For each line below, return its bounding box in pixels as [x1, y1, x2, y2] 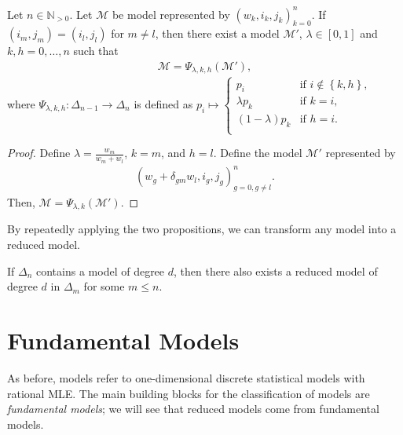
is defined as [134, 95, 193, 111]
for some [83, 278, 125, 294]
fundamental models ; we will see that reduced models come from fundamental [7, 400, 379, 417]
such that [73, 42, 119, 59]
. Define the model [213, 144, 302, 161]
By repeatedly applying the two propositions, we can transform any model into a [7, 221, 397, 237]
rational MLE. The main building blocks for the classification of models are [7, 385, 370, 401]
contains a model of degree [36, 262, 165, 279]
